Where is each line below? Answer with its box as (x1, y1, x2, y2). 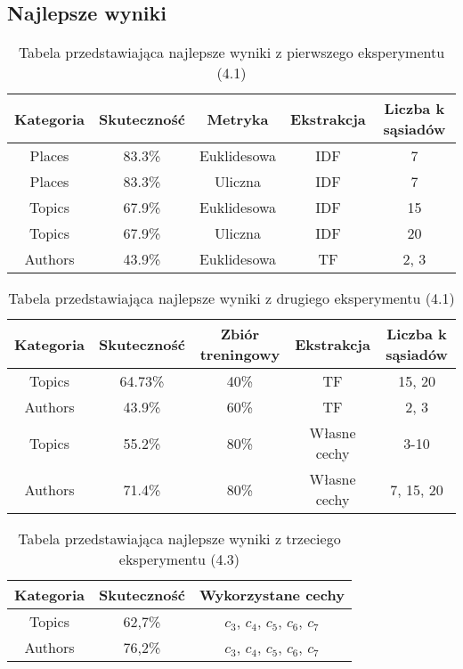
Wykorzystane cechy (199, 584, 345, 606)
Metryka (207, 108, 269, 129)
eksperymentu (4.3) (118, 549, 240, 570)
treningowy (199, 344, 280, 365)
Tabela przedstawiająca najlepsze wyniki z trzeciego (18, 528, 341, 550)
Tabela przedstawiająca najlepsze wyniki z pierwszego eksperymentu (18, 42, 445, 63)
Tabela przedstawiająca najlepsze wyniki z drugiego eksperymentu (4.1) (8, 288, 455, 309)
